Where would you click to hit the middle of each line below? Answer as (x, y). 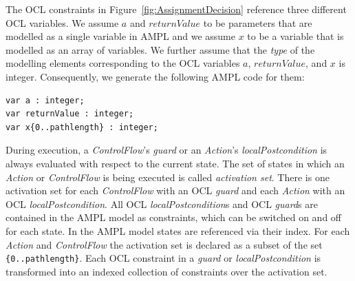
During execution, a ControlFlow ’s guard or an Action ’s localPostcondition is (166, 150)
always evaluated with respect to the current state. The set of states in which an (175, 163)
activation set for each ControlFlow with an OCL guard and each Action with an (175, 190)
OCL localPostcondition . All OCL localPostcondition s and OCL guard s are (162, 204)
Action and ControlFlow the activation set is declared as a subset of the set (164, 244)
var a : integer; (45, 100)
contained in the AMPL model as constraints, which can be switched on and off (173, 217)
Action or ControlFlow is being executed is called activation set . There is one (168, 177)
